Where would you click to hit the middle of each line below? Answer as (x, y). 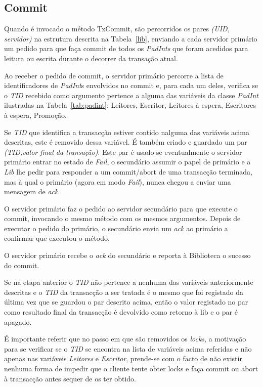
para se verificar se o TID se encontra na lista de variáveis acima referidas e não (128, 348)
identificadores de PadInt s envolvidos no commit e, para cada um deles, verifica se (131, 85)
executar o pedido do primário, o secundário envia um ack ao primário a (116, 228)
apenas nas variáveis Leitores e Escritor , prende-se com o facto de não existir (123, 358)
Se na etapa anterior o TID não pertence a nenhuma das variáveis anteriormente (129, 282)
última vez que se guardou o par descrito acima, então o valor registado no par (126, 302)
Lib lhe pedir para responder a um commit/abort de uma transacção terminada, (128, 171)
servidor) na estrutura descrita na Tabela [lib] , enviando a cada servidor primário (131, 38)
